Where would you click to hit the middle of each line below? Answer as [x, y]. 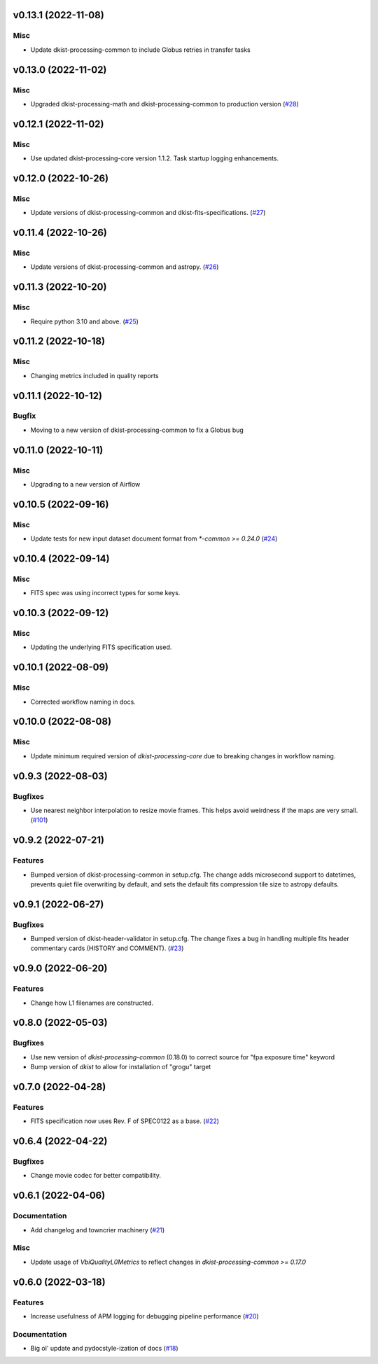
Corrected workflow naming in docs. [83, 702]
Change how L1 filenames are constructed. [92, 1003]
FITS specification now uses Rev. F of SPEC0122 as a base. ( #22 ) [125, 1121]
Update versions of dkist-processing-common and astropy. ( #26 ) [125, 267]
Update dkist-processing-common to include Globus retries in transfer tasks [141, 50]
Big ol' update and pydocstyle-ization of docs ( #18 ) [104, 1349]
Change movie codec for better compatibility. [96, 1176]
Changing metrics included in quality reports [94, 375]
